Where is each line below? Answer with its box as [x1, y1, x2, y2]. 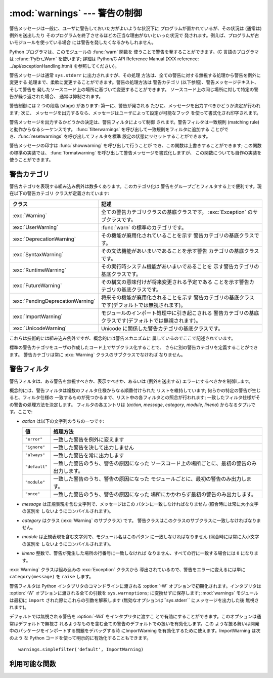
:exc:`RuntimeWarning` [12, 266, 67, 273]
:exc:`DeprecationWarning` [12, 235, 76, 243]
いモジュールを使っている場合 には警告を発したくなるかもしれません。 [9, 39, 156, 46]
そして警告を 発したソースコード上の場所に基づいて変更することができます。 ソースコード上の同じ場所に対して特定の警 [9, 86, 259, 92]
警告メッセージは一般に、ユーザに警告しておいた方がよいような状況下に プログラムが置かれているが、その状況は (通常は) [9, 25, 262, 31]
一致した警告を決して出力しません [53, 444, 134, 451]
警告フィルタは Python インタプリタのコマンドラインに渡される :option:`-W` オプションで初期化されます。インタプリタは [9, 583, 261, 589]
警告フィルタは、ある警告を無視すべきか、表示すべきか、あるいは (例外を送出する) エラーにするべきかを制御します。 [9, 378, 253, 384]
